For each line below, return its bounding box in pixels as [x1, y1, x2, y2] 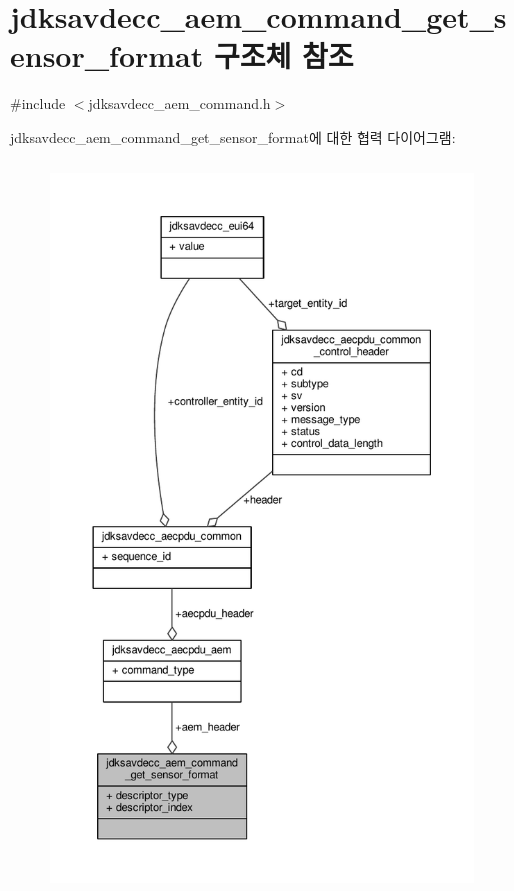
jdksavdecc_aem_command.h [88, 93, 271, 114]
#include [10, 93, 66, 114]
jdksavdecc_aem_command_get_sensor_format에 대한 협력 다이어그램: [10, 126, 456, 147]
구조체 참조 [213, 35, 354, 76]
